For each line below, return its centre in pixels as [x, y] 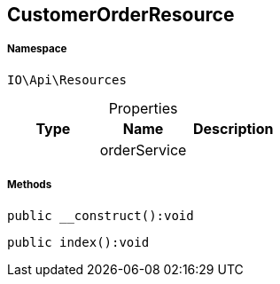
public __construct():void [101, 215]
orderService [143, 150]
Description [233, 128]
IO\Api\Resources [67, 79]
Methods [30, 185]
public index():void [78, 242]
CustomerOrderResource [121, 15]
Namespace [37, 49]
